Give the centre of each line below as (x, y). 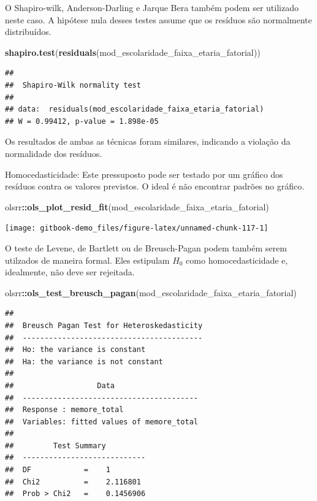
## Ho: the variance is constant (75, 350)
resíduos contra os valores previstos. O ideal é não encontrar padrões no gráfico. (155, 186)
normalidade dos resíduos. (54, 153)
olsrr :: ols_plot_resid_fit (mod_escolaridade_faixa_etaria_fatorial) (137, 206)
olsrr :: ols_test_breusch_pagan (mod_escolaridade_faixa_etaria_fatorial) (151, 292)
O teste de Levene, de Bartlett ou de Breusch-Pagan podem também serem (146, 247)
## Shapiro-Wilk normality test (73, 85)
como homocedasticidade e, (237, 260)
